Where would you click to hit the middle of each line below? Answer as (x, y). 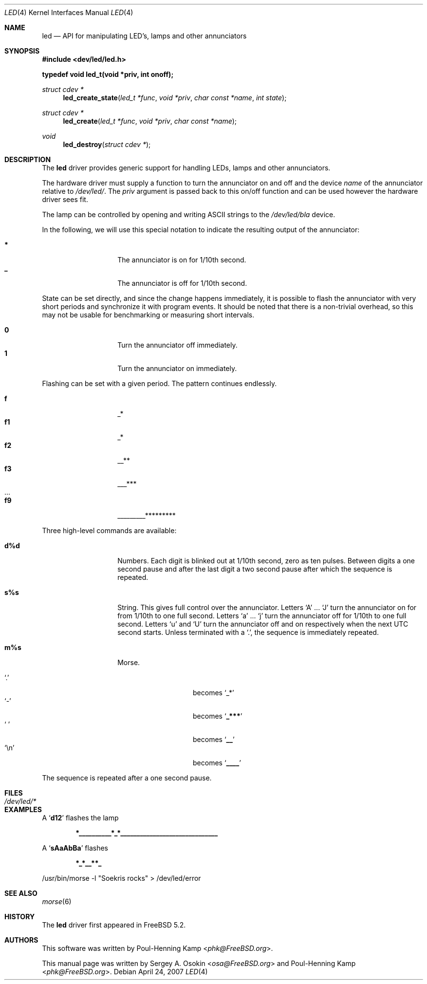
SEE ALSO (21, 893)
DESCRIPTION (28, 159)
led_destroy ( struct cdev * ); (107, 144)
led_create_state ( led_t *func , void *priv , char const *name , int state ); (175, 98)
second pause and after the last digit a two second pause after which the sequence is (255, 569)
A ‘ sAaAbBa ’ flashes (75, 848)
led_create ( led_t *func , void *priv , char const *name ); (150, 121)
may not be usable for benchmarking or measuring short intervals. (148, 315)
